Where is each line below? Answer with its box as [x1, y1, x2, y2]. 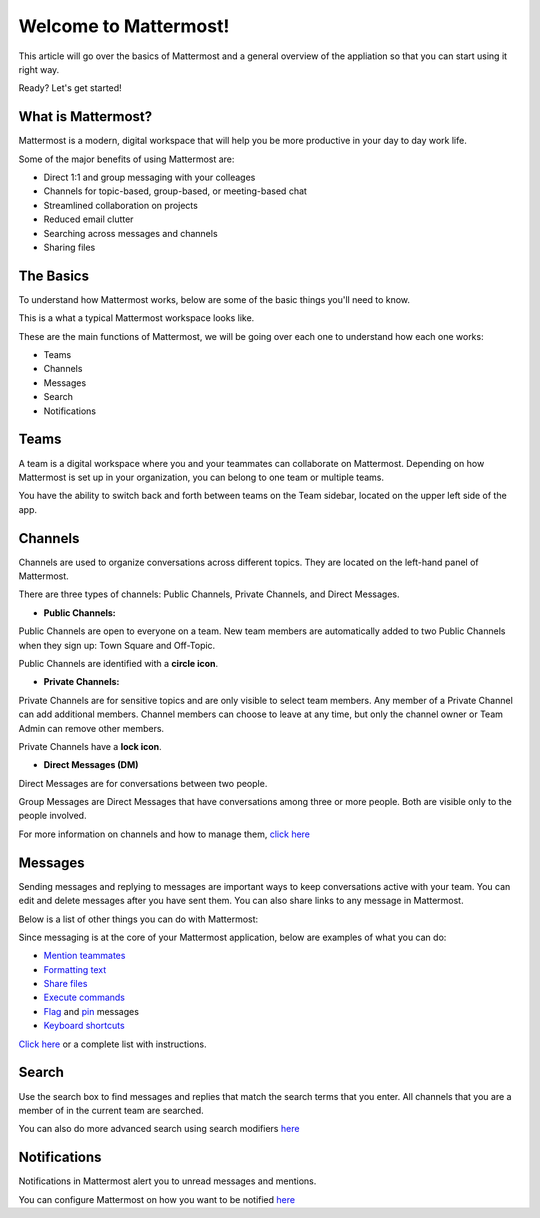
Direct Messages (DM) [43, 759, 139, 771]
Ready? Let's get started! [18, 82, 122, 94]
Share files [43, 978, 88, 990]
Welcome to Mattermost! [18, 15, 230, 37]
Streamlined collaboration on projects [43, 199, 199, 211]
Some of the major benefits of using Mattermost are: [18, 153, 235, 165]
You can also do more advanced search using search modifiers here [18, 1123, 300, 1135]
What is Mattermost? [18, 108, 153, 125]
